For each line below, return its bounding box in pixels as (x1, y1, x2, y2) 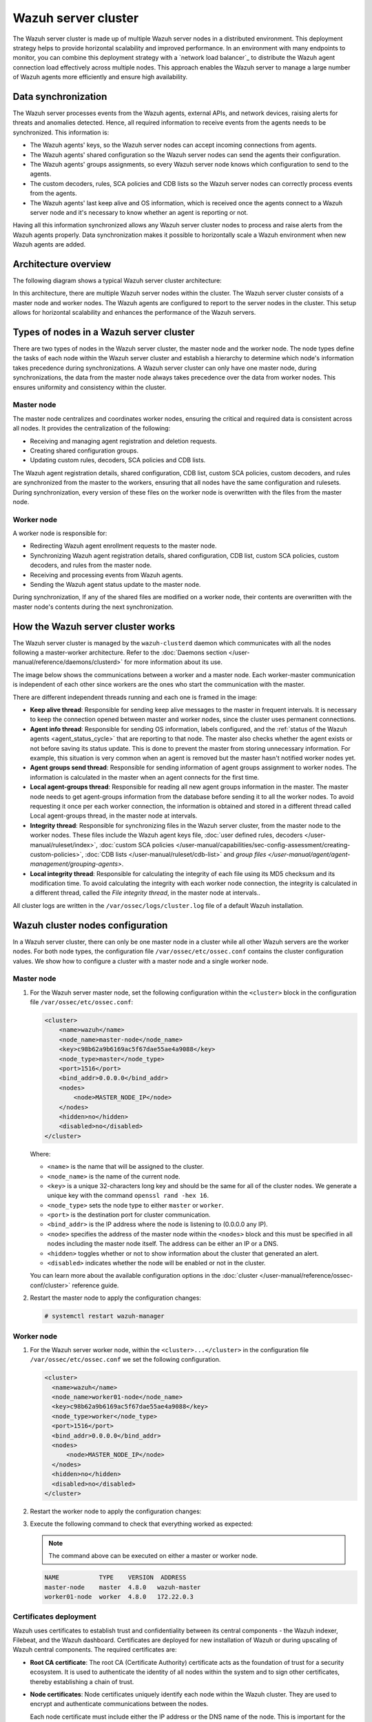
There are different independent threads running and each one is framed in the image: (12, 693, 258, 701)
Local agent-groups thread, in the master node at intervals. (30, 811, 198, 820)
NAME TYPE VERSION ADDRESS (44, 1574, 187, 1581)
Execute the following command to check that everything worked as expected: (30, 1519, 254, 1528)
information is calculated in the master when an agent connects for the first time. (30, 773, 260, 781)
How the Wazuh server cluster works (12, 621, 176, 632)
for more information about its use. (124, 658, 223, 666)
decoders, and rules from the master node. (30, 561, 152, 570)
